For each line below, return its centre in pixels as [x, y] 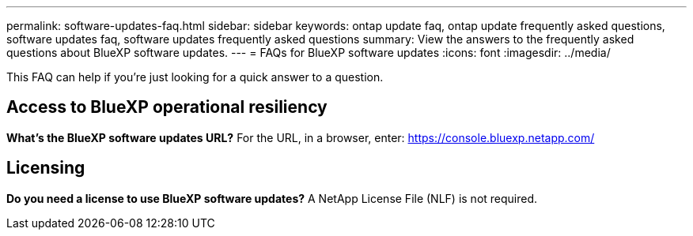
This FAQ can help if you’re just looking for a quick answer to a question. [195, 77]
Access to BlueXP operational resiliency [167, 107]
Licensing [46, 168]
